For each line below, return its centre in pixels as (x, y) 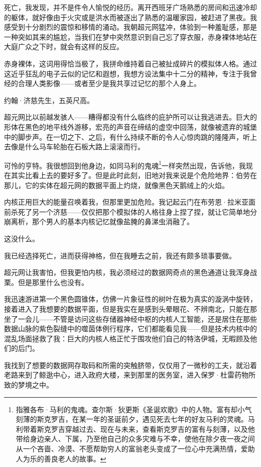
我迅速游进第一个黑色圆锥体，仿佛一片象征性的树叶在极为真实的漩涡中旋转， (130, 299)
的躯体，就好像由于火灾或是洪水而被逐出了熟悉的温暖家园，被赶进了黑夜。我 (130, 17)
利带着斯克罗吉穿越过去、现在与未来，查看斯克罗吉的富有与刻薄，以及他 (135, 429)
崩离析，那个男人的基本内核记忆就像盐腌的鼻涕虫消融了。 (99, 221)
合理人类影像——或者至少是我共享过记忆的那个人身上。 (109, 83)
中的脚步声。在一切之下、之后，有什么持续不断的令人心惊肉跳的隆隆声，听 (127, 136)
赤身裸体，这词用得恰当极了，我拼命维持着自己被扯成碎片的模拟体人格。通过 (130, 63)
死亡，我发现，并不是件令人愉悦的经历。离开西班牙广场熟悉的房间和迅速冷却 (130, 7)
